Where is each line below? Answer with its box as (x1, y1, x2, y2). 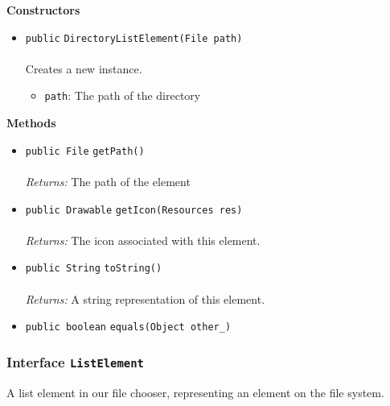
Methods (6, 114, 56, 131)
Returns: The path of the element (25, 172, 191, 189)
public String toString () (25, 263, 162, 275)
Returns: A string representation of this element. (25, 290, 265, 307)
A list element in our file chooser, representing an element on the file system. (6, 383, 384, 400)
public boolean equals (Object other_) (25, 321, 232, 333)
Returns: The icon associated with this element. (25, 231, 261, 248)
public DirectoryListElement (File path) (25, 32, 243, 44)
